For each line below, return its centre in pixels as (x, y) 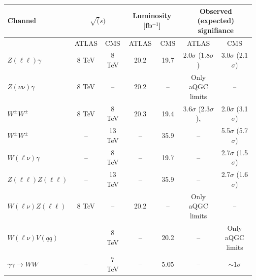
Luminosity (152, 16)
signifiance (216, 30)
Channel (22, 20)
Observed (216, 11)
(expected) (216, 20)
